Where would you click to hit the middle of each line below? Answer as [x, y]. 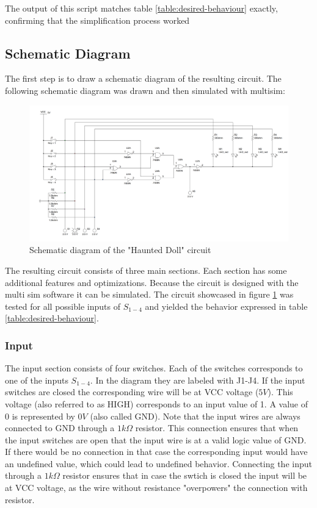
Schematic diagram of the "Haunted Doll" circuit [120, 250]
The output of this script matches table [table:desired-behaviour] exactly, [141, 8]
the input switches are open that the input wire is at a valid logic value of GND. [156, 439]
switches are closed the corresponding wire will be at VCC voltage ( [132, 392]
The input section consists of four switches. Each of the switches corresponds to [154, 368]
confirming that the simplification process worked [97, 20]
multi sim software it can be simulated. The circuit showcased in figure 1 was [149, 294]
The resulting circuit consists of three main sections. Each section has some [146, 270]
